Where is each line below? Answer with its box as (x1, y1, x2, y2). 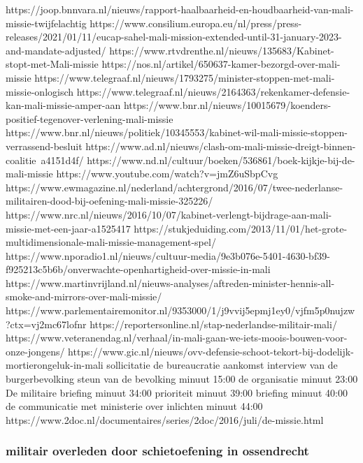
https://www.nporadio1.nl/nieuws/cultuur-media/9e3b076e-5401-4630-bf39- (6, 248, 330, 263)
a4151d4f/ (41, 152, 84, 167)
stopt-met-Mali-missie (6, 57, 99, 71)
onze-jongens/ (6, 344, 65, 358)
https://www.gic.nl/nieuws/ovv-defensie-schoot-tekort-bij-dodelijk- (68, 344, 354, 358)
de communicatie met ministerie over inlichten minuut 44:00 (6, 399, 263, 413)
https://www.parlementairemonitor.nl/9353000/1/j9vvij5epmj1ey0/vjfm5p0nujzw (6, 303, 355, 318)
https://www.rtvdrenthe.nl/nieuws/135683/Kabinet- (109, 43, 334, 57)
